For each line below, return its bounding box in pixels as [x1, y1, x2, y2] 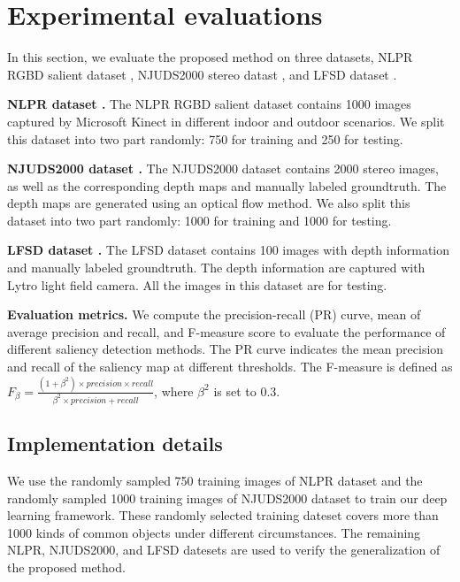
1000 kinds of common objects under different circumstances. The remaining [7, 523, 421, 541]
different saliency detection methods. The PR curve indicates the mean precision [7, 340, 444, 358]
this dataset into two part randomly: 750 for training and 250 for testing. [7, 129, 403, 148]
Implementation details [7, 430, 223, 457]
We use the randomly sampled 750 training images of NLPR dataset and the [7, 471, 423, 490]
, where [154, 381, 194, 400]
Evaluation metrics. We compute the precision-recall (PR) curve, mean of [7, 305, 421, 324]
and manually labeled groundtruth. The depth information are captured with [7, 258, 425, 277]
